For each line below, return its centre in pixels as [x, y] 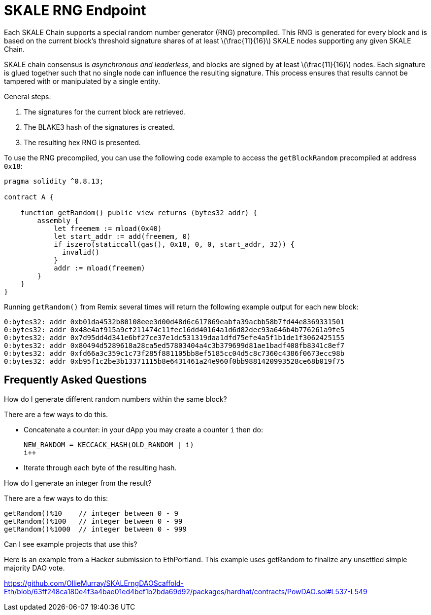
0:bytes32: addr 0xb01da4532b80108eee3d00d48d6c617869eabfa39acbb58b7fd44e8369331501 [174, 322]
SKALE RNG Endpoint [75, 10]
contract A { [29, 197]
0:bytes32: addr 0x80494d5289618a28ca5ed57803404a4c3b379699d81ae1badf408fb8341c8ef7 [174, 345]
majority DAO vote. [34, 568]
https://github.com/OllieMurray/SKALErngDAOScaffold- [94, 583]
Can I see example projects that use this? [71, 544]
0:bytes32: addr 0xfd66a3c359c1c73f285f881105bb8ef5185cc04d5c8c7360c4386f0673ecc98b [174, 353]
